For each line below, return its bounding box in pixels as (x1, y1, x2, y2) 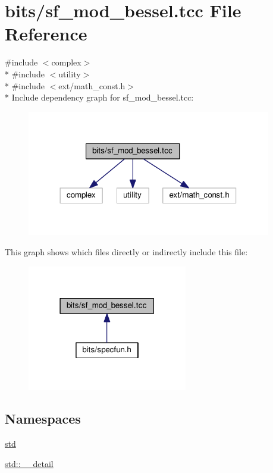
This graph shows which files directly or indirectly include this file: (5, 246, 248, 258)
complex (51, 56, 81, 68)
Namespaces (5, 409, 81, 428)
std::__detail (5, 457, 54, 469)
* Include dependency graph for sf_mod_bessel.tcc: (5, 91, 194, 104)
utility (58, 67, 81, 80)
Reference (5, 21, 87, 46)
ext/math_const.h (58, 79, 125, 92)
